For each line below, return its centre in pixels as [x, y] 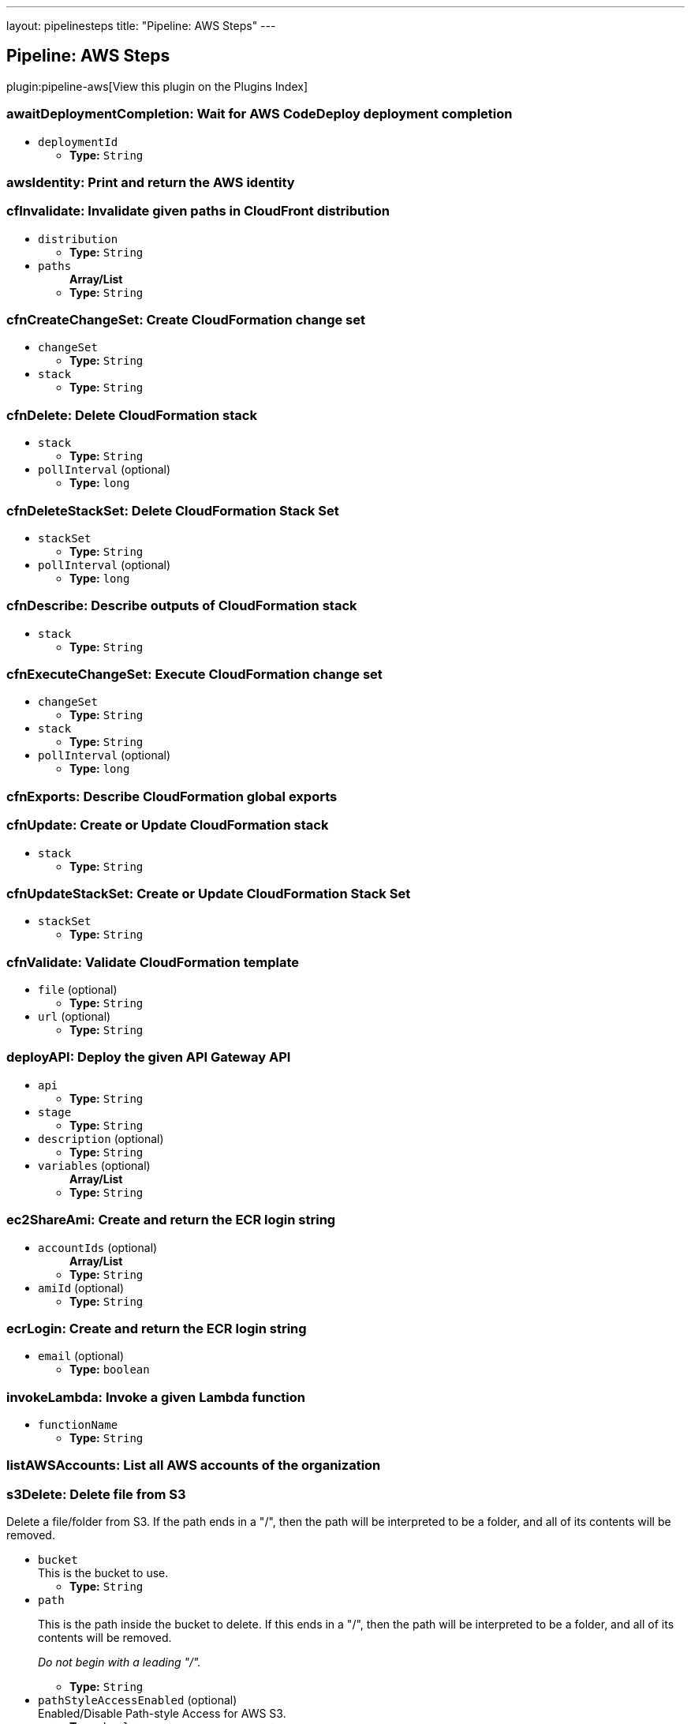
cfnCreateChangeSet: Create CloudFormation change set [186, 320]
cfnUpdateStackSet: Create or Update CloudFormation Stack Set [209, 893]
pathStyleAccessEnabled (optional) [138, 1700]
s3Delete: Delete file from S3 [96, 1494]
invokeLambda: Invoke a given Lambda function [156, 1397]
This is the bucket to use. [103, 1573]
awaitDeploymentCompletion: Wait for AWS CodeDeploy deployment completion [260, 114]
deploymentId [78, 142]
